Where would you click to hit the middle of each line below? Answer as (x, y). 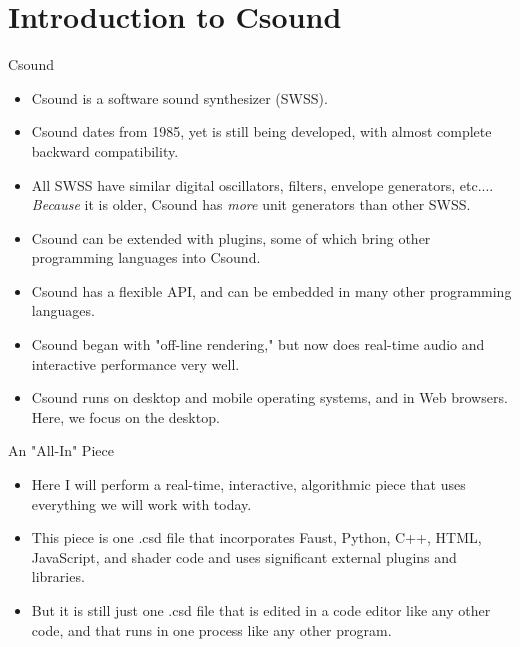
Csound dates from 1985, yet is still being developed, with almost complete (261, 131)
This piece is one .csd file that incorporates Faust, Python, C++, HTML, (256, 537)
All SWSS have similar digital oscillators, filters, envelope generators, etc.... (262, 184)
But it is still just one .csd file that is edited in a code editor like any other (261, 610)
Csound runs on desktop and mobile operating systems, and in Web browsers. (269, 397)
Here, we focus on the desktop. (125, 416)
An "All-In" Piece (61, 450)
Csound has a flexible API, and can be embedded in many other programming (271, 290)
